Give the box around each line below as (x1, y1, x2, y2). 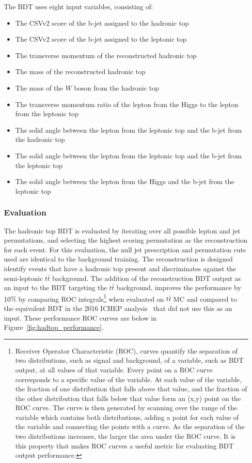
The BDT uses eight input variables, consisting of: (4, 1, 153, 11)
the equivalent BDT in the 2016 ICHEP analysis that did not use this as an (4, 303, 232, 313)
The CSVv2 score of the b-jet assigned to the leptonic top (15, 34, 187, 44)
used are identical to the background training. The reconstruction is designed (4, 254, 233, 264)
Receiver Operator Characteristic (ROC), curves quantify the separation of (15, 345, 238, 355)
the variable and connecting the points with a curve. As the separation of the (15, 421, 245, 432)
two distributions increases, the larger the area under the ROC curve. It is (15, 431, 236, 441)
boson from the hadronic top (74, 82, 159, 93)
